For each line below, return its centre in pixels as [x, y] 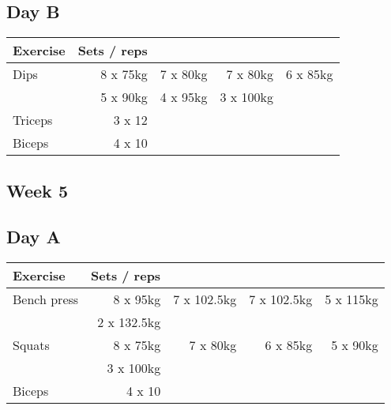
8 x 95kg [137, 299]
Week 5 [37, 190]
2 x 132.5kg [129, 322]
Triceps [33, 120]
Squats [31, 345]
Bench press [46, 299]
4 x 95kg [184, 97]
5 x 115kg [352, 299]
